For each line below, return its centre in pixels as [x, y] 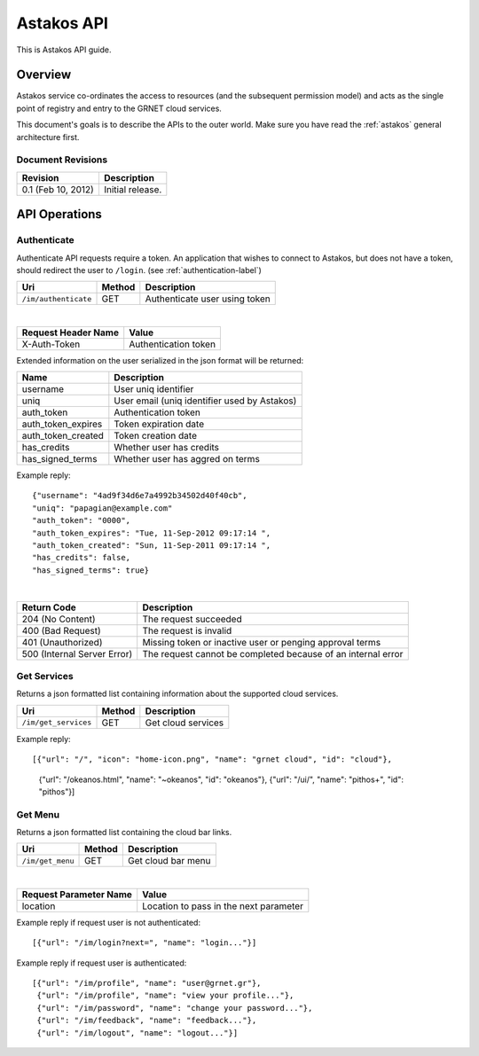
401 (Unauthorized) [62, 642]
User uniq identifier [154, 389]
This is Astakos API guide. [64, 50]
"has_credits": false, [82, 558]
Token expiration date [159, 424]
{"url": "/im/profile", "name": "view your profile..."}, [165, 996]
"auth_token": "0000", [82, 520]
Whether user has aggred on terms [187, 459]
